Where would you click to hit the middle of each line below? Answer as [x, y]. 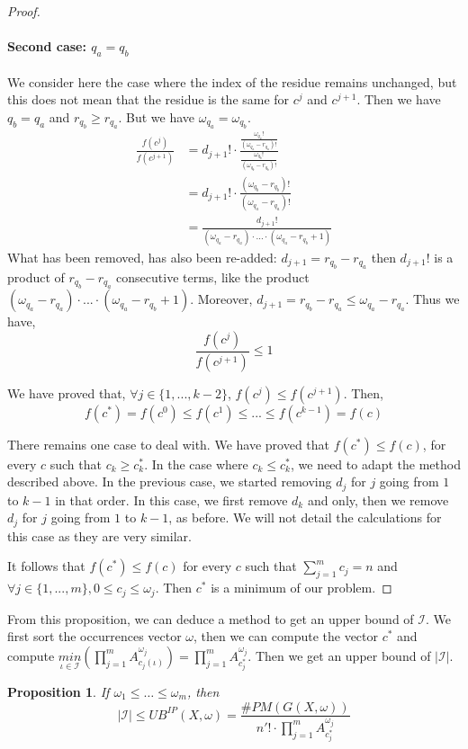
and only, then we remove [378, 499]
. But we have [157, 116]
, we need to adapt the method [376, 464]
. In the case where [196, 464]
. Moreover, [221, 299]
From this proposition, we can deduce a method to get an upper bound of [211, 618]
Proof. [24, 11]
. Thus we [432, 299]
